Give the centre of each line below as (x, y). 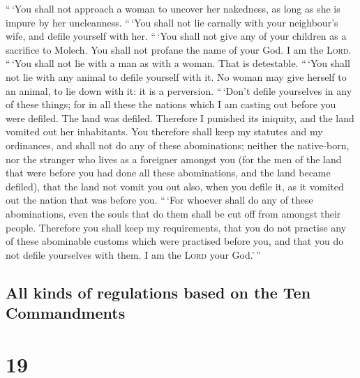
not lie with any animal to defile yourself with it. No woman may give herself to (176, 76)
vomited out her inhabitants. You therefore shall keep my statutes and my (164, 131)
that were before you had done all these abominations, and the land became (168, 173)
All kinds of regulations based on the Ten (158, 292)
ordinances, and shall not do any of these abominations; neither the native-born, (178, 145)
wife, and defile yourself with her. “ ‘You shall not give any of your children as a (176, 36)
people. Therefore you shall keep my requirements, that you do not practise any (176, 227)
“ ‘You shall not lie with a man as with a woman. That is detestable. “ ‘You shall (178, 63)
